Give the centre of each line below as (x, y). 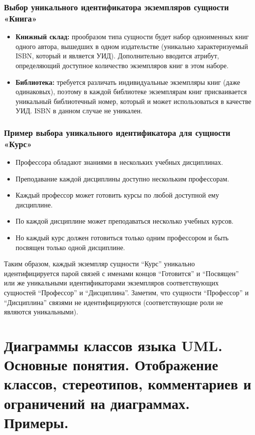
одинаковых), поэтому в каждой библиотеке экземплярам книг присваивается (131, 91)
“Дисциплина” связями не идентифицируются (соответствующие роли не (113, 302)
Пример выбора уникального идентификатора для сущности (117, 132)
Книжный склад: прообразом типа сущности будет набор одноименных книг (132, 37)
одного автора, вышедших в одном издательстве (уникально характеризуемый (132, 46)
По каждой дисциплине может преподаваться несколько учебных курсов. (125, 221)
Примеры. (36, 422)
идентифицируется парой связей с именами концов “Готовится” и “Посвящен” (122, 273)
